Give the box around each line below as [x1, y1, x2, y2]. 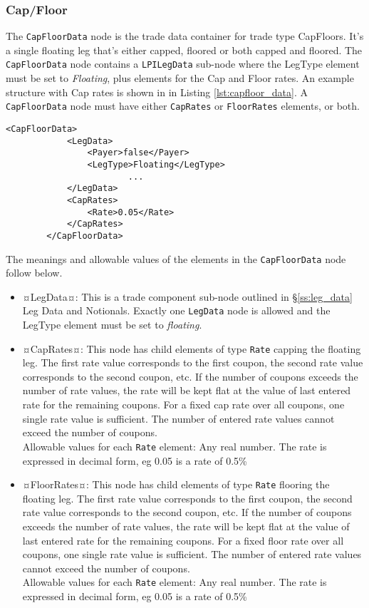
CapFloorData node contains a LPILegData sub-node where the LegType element [6, 56, 360, 71]
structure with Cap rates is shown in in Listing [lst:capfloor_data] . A [6, 84, 308, 99]
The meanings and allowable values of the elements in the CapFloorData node [6, 251, 346, 266]
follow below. [6, 265, 63, 280]
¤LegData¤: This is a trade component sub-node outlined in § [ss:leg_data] [22, 289, 353, 304]
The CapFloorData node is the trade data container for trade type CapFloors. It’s [6, 29, 364, 43]
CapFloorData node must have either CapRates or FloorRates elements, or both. [6, 98, 360, 113]
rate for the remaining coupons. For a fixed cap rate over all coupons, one [22, 397, 345, 412]
